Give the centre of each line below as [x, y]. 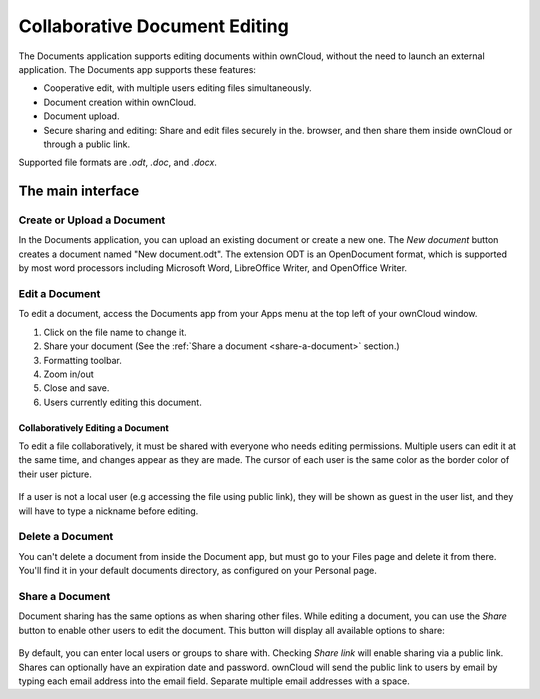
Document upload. [81, 116]
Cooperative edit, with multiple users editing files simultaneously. [177, 88]
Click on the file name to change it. [115, 332]
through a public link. [87, 144]
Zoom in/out [68, 374]
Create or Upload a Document [92, 220]
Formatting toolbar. [82, 360]
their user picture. [55, 474]
